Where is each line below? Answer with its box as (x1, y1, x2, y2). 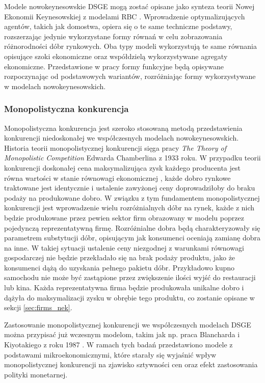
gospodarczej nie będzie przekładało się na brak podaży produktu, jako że (4, 252, 235, 263)
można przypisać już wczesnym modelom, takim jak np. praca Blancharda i (4, 329, 240, 340)
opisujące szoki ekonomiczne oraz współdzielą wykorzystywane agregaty (4, 50, 228, 61)
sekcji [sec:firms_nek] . (4, 302, 72, 313)
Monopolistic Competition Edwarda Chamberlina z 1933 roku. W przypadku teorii (4, 152, 261, 163)
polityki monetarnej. (4, 369, 68, 379)
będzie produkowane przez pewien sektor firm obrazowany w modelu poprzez (4, 212, 244, 223)
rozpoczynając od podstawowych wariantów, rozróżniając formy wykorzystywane (4, 71, 256, 81)
